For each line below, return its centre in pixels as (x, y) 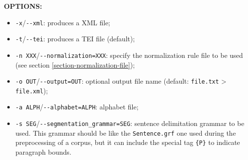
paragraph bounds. (43, 152)
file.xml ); (32, 90)
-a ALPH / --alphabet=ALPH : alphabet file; (77, 107)
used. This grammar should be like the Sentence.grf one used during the (125, 133)
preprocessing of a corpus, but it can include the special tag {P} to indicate (128, 142)
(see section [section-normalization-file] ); (75, 64)
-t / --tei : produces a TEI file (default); (75, 39)
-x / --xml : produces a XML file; (63, 22)
